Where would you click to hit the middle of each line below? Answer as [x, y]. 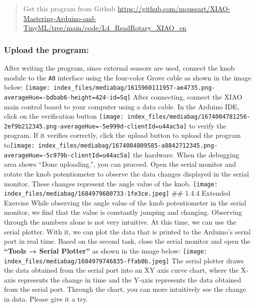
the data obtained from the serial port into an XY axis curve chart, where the [121, 270]
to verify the [208, 125]
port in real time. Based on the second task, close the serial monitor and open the [127, 241]
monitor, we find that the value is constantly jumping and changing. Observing [123, 212]
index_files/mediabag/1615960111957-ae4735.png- [134, 88]
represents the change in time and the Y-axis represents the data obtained [129, 279]
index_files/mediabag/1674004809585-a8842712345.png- [128, 146]
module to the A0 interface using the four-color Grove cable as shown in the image [128, 77]
